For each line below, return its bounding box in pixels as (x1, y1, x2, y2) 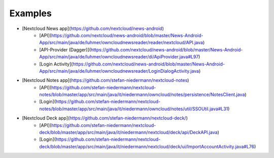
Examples (9, 8, 52, 19)
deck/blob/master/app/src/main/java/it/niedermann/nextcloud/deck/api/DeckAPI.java (39, 130, 218, 136)
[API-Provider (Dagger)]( (39, 46, 91, 53)
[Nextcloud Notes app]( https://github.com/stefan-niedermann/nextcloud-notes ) (22, 77, 189, 83)
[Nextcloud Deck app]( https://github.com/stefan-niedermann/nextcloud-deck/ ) (22, 115, 188, 121)
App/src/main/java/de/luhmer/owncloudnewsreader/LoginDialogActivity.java (39, 68, 199, 74)
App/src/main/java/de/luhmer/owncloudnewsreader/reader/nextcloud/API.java (39, 40, 203, 46)
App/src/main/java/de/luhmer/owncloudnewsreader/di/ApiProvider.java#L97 (39, 54, 199, 60)
